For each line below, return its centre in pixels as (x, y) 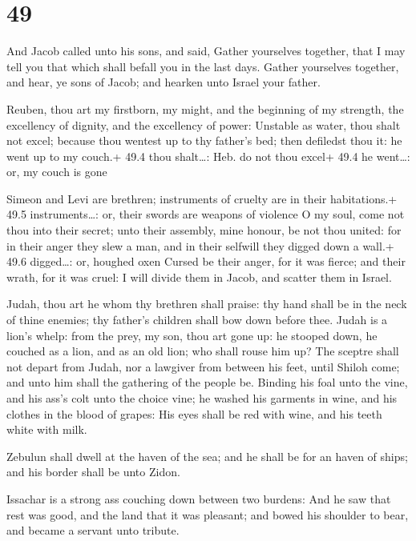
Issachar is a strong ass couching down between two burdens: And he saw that (199, 498)
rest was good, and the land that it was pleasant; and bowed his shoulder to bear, (208, 514)
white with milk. (47, 429)
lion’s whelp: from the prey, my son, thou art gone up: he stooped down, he (192, 335)
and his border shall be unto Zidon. (93, 472)
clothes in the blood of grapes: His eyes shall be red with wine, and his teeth (194, 413)
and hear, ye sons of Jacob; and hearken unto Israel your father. (164, 82)
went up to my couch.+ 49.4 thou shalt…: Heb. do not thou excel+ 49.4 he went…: (208, 156)
